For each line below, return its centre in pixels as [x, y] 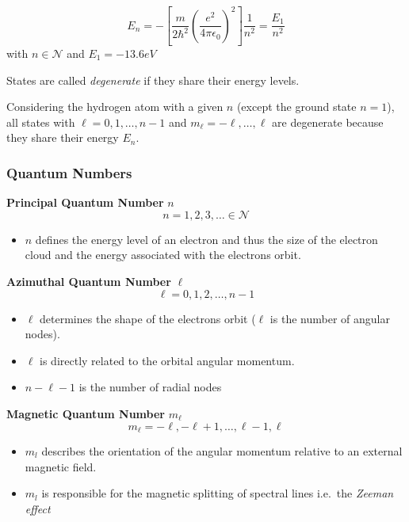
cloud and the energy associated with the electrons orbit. [163, 255]
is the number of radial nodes [150, 387]
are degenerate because [328, 122]
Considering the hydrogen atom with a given [115, 107]
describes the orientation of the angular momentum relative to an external [222, 450]
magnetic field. [61, 466]
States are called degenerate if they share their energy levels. [153, 80]
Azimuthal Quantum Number [89, 281]
